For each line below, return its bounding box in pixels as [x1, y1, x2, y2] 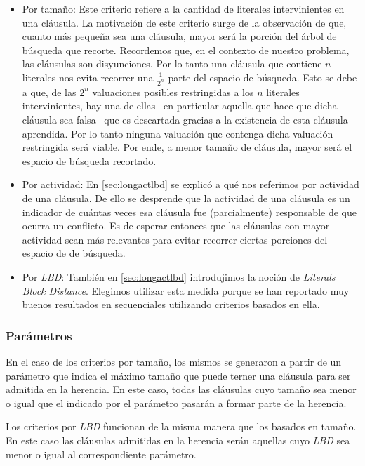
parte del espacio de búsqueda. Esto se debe [168, 69, 357, 84]
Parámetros [6, 326, 72, 344]
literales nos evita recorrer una [22, 69, 154, 84]
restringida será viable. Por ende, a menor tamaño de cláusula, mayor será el [22, 140, 352, 154]
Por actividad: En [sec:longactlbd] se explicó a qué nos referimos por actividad [22, 177, 359, 192]
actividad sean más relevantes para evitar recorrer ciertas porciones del [22, 232, 328, 246]
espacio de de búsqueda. [22, 246, 126, 260]
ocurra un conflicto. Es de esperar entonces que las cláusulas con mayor [22, 218, 330, 233]
